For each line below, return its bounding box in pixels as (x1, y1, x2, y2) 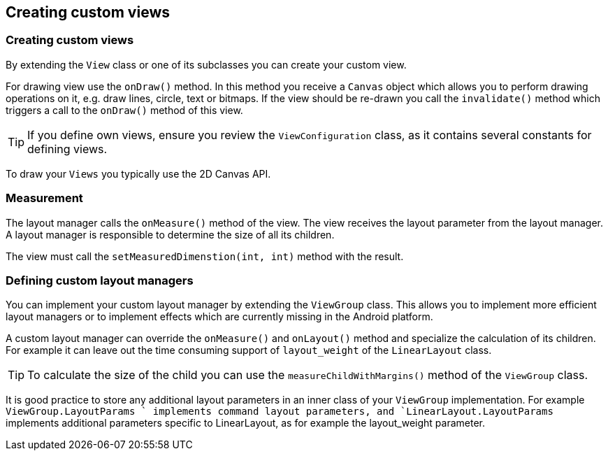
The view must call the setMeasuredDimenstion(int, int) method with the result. (6, 250, 404, 262)
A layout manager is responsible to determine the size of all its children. (6, 228, 335, 241)
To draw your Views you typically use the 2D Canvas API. (6, 167, 271, 180)
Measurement (6, 191, 83, 206)
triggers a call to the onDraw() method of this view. (6, 104, 243, 116)
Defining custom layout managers (6, 273, 194, 287)
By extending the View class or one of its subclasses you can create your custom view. (6, 58, 407, 71)
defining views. (27, 141, 108, 156)
